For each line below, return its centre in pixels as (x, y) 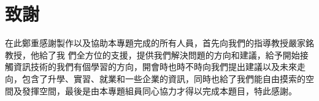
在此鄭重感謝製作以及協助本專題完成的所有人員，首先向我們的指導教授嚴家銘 (159, 43)
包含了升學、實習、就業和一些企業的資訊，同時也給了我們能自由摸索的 (163, 78)
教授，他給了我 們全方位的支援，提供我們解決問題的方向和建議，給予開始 (152, 54)
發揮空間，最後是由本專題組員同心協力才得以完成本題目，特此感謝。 (159, 90)
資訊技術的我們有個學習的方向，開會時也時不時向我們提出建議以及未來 (155, 67)
